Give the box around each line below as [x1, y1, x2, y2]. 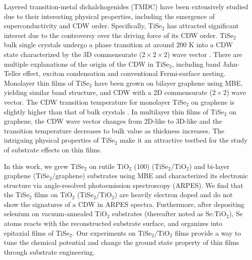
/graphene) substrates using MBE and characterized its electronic [52, 170, 248, 181]
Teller [4, 68, 21, 78]
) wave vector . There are [167, 49, 242, 59]
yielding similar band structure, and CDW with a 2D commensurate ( [4, 87, 213, 97]
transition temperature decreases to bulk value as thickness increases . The [4, 125, 225, 135]
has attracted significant [167, 20, 239, 31]
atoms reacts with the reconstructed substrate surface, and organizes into [4, 218, 222, 228]
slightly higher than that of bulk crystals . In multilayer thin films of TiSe [4, 106, 224, 116]
